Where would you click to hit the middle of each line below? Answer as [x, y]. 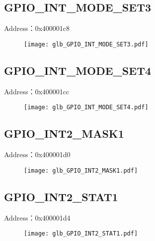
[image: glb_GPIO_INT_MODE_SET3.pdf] [86, 44]
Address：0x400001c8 [37, 28]
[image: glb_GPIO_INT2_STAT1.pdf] [81, 234]
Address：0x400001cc [37, 91]
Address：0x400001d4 [37, 217]
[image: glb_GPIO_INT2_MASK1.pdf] [81, 170]
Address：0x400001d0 [37, 154]
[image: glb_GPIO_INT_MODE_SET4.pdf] [86, 108]
